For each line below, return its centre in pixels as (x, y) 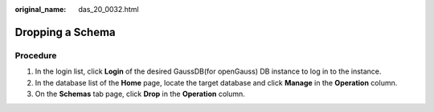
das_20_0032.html (109, 9)
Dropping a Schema (65, 32)
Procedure (36, 55)
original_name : (41, 9)
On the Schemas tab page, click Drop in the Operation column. (140, 94)
